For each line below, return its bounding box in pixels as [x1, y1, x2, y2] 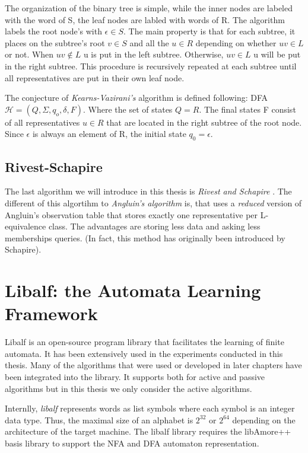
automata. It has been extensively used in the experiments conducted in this [5, 347, 283, 359]
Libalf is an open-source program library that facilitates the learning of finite [5, 336, 284, 348]
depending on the [232, 413, 296, 426]
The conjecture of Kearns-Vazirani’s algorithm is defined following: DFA [5, 91, 268, 104]
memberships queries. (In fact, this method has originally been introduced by [5, 231, 285, 244]
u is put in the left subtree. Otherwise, [83, 48, 224, 60]
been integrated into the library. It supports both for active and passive [5, 371, 265, 382]
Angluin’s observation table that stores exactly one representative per [5, 208, 258, 221]
